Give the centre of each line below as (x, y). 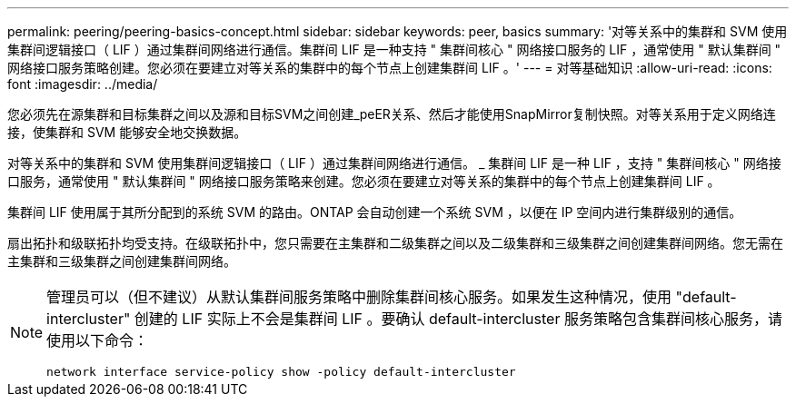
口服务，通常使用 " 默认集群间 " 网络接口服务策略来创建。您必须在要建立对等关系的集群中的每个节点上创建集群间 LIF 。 (364, 181)
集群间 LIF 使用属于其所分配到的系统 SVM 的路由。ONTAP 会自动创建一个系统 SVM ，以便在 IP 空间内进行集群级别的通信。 (375, 212)
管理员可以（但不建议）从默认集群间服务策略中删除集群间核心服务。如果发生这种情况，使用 (359, 297)
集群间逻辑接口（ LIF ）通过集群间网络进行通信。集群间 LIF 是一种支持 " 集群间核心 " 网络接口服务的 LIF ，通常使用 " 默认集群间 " (394, 49)
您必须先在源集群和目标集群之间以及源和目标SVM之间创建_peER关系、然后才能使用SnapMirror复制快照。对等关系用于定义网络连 (392, 114)
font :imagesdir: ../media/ (83, 84)
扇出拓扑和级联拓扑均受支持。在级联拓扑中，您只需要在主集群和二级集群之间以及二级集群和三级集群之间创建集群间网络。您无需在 (395, 243)
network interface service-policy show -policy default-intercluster (281, 372)
